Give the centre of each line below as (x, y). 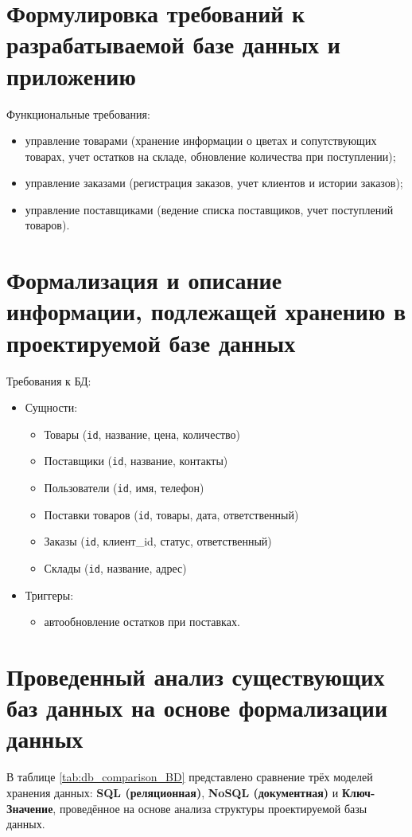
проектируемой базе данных (151, 342)
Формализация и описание (144, 280)
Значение (30, 808)
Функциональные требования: (78, 113)
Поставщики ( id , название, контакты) (136, 461)
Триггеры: (49, 595)
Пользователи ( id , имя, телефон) (124, 488)
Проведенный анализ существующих (196, 677)
